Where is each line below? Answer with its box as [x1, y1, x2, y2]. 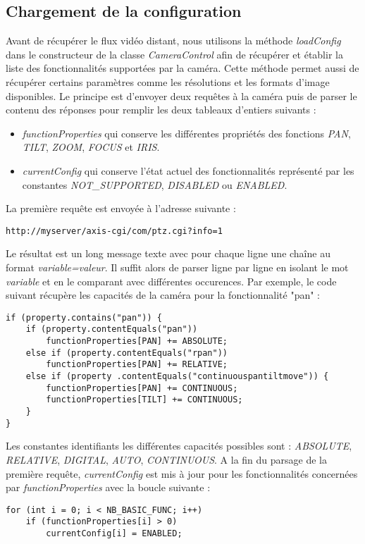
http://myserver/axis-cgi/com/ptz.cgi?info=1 [6, 225, 223, 236]
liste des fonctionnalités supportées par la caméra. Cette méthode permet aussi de [6, 61, 359, 75]
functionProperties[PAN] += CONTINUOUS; [46, 383, 238, 393]
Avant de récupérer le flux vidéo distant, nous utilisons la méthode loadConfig [6, 33, 341, 48]
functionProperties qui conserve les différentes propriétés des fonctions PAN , [22, 125, 351, 140]
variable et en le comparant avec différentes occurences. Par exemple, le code [6, 273, 337, 288]
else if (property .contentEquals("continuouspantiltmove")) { [25, 371, 329, 382]
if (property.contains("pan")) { [6, 312, 162, 323]
